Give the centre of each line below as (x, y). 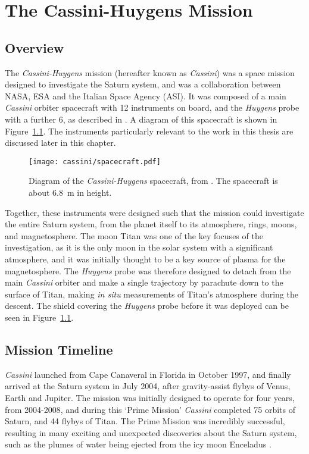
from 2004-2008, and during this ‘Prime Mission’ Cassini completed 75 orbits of (150, 409)
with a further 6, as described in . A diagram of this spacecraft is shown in (141, 119)
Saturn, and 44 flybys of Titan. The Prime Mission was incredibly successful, (145, 421)
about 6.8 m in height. (70, 192)
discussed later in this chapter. (60, 143)
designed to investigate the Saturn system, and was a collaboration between (143, 84)
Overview (35, 47)
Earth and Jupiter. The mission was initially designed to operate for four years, (150, 397)
